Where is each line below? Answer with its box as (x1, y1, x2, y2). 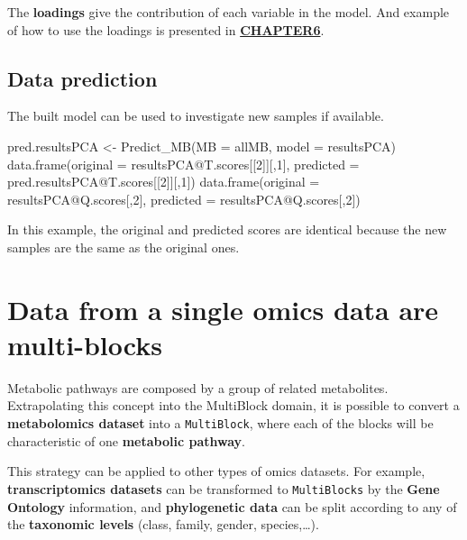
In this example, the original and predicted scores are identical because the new (7, 220, 447, 239)
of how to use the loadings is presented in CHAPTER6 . (7, 20, 325, 39)
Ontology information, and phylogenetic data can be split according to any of (7, 497, 457, 516)
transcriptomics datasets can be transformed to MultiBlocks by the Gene (7, 479, 440, 498)
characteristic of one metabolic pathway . (7, 431, 245, 450)
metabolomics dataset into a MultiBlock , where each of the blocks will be (7, 414, 434, 433)
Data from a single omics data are (7, 290, 439, 327)
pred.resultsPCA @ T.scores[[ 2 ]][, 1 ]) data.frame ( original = (7, 172, 320, 191)
